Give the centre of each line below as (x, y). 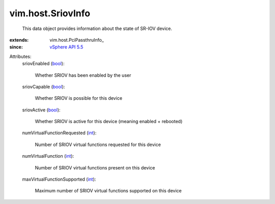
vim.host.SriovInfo (50, 13)
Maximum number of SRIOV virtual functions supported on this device (108, 191)
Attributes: (20, 56)
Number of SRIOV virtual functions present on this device (95, 167)
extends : (19, 40)
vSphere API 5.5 (66, 47)
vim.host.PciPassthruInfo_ (77, 40)
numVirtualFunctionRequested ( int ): (59, 133)
